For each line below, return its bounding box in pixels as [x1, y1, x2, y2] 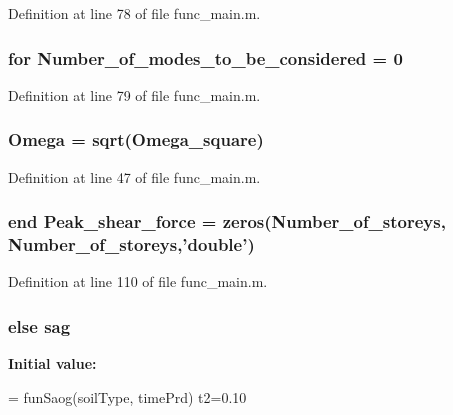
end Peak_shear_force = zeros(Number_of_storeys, [8, 209, 446, 234]
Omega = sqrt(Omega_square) [8, 127, 264, 152]
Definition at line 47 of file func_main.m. [8, 166, 261, 187]
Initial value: [8, 353, 97, 374]
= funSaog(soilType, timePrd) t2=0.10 [8, 386, 247, 407]
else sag [8, 313, 71, 338]
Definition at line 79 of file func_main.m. [8, 84, 261, 105]
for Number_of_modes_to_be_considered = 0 [8, 45, 403, 70]
